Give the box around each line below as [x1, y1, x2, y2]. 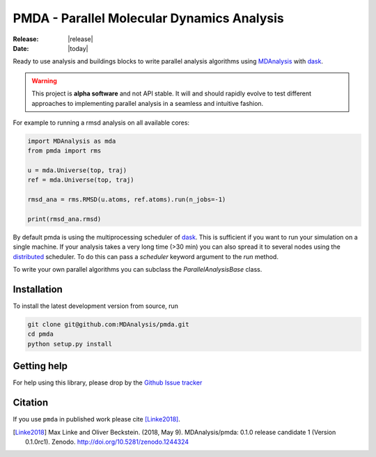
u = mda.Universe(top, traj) [27, 166, 127, 174]
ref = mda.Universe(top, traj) [27, 176, 135, 184]
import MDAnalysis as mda [27, 137, 116, 145]
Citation [13, 397, 49, 409]
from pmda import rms [27, 147, 102, 155]
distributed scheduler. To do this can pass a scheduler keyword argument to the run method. [13, 252, 279, 261]
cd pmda [27, 330, 54, 338]
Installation [13, 283, 63, 295]
